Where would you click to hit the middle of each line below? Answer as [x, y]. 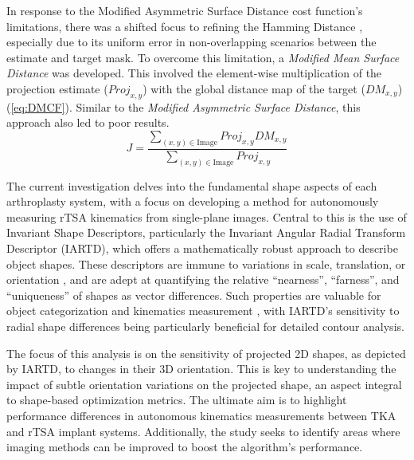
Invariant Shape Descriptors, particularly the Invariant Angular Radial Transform [206, 232]
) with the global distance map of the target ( [254, 88]
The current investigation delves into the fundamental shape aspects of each [192, 185]
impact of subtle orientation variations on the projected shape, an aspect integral [204, 384]
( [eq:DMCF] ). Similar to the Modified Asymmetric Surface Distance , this [184, 106]
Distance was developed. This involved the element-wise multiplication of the [194, 73]
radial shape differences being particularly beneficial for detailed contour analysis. [205, 326]
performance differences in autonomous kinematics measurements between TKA [201, 416]
